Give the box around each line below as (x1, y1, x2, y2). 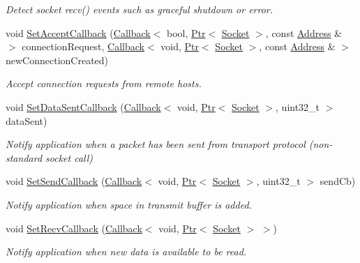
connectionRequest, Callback (22, 39, 144, 54)
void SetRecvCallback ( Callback (6, 220, 142, 235)
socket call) (45, 150, 93, 165)
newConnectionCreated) (6, 52, 109, 67)
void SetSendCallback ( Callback (6, 174, 142, 188)
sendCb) (320, 174, 356, 188)
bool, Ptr (167, 25, 206, 40)
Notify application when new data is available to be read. (6, 244, 247, 259)
